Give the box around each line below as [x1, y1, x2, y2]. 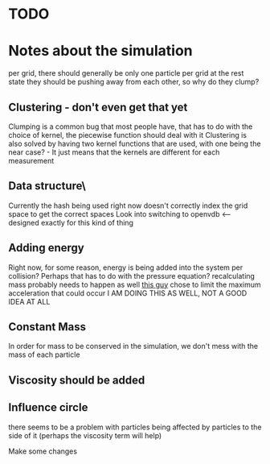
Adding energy [8, 241, 84, 255]
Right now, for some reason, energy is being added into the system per [8, 263, 243, 272]
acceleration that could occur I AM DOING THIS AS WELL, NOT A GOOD [8, 288, 247, 298]
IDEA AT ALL [8, 296, 51, 306]
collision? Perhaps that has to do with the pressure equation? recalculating [8, 271, 256, 280]
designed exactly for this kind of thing [8, 217, 134, 227]
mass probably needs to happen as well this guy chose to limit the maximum [8, 280, 261, 289]
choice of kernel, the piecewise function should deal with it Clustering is [8, 130, 247, 139]
